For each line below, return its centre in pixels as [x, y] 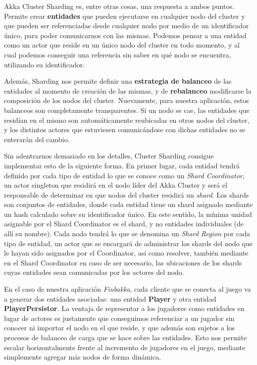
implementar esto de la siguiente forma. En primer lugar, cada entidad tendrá [122, 165]
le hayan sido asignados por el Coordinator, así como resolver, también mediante [126, 253]
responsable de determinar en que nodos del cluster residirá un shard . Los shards [127, 194]
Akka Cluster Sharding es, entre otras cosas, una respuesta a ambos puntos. [119, 6]
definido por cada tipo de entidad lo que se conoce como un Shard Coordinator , [124, 175]
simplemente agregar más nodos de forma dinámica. [83, 357]
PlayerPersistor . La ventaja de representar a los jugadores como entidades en [124, 308]
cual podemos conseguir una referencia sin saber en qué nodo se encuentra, [118, 54]
